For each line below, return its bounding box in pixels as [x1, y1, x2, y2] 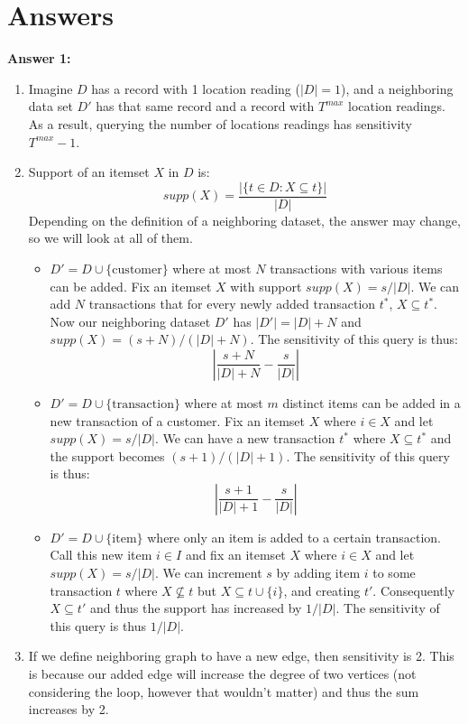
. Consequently [372, 580, 455, 599]
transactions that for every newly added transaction [88, 294, 376, 313]
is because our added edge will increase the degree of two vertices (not [28, 664, 417, 683]
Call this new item [50, 545, 152, 564]
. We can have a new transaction [154, 429, 335, 448]
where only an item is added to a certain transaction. [147, 527, 442, 546]
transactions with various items [270, 258, 443, 277]
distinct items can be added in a [282, 393, 461, 412]
